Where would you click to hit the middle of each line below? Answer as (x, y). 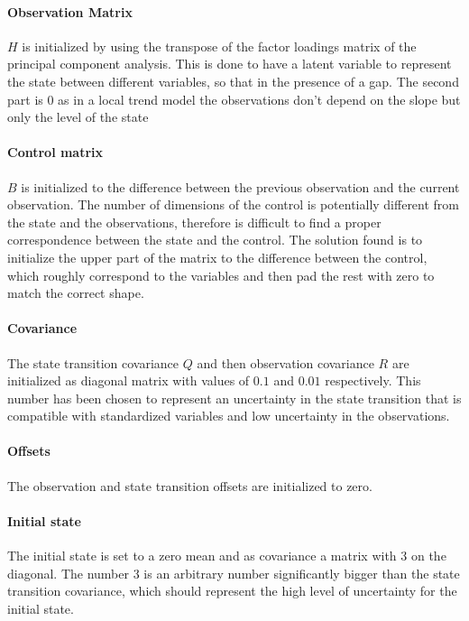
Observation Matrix (70, 11)
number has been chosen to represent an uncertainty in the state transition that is (234, 398)
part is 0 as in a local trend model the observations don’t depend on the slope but (234, 99)
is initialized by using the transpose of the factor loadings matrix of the (219, 46)
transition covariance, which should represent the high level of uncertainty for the (232, 591)
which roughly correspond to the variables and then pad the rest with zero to (221, 275)
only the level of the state (78, 117)
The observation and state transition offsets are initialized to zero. (190, 485)
